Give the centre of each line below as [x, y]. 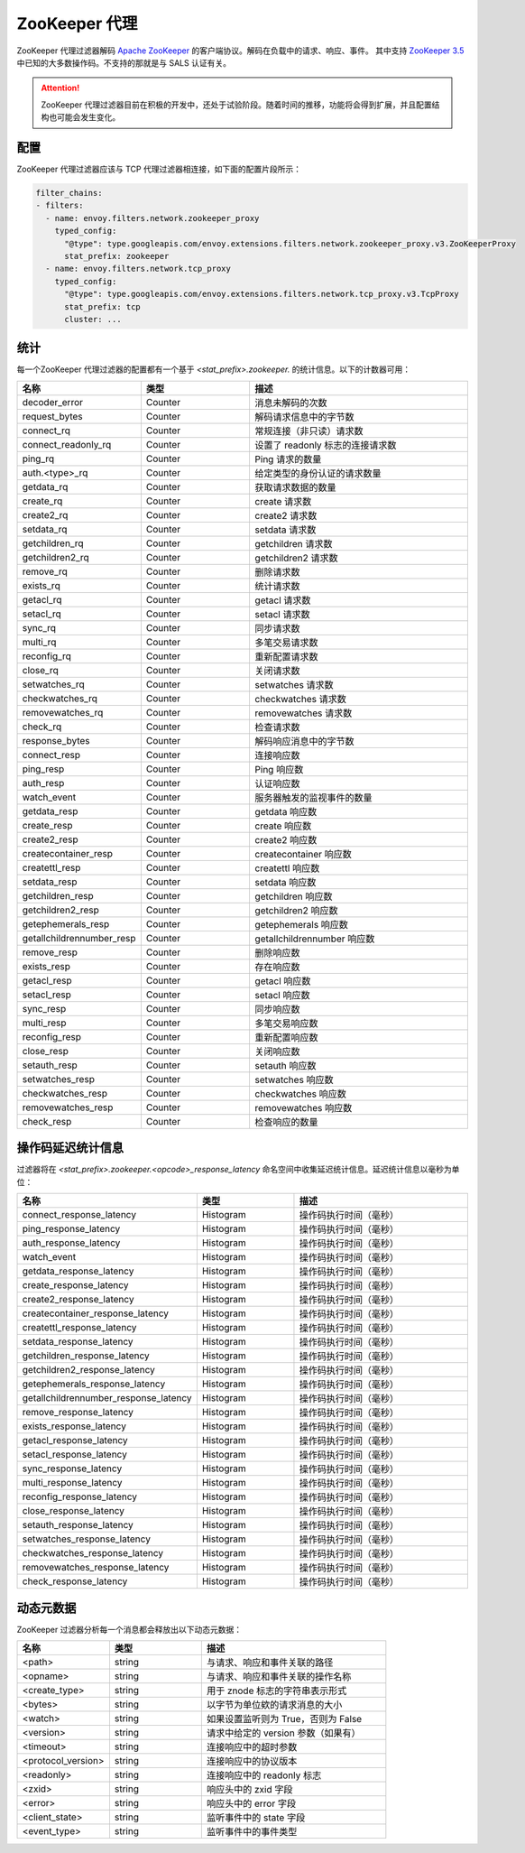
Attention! [60, 88]
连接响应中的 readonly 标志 [264, 1775]
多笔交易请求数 [287, 643]
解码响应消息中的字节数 [305, 741]
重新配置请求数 [287, 656]
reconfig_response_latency [79, 1496]
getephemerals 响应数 [302, 924]
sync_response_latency [72, 1469]
